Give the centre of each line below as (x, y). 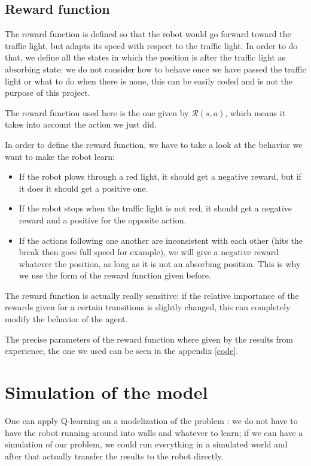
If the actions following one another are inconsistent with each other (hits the (161, 240)
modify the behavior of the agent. (66, 319)
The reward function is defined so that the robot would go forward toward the (148, 34)
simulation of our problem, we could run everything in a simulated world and (146, 444)
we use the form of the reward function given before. (115, 275)
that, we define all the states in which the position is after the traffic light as (145, 57)
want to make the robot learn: (60, 156)
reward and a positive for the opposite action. (103, 220)
